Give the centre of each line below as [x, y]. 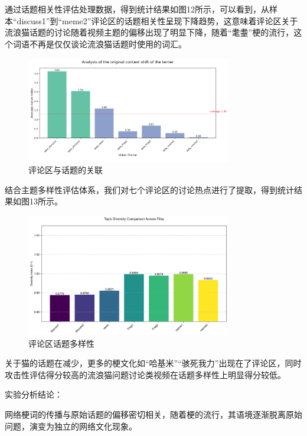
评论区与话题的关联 [66, 170]
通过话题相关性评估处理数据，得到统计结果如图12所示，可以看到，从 [137, 9]
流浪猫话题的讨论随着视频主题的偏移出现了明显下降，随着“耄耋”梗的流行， [149, 32]
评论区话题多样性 [61, 343]
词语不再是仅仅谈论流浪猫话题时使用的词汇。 [99, 43]
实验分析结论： [34, 394]
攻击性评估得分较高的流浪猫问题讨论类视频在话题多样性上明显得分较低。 [145, 374]
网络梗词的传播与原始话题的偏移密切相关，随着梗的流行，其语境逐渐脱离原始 [153, 414]
